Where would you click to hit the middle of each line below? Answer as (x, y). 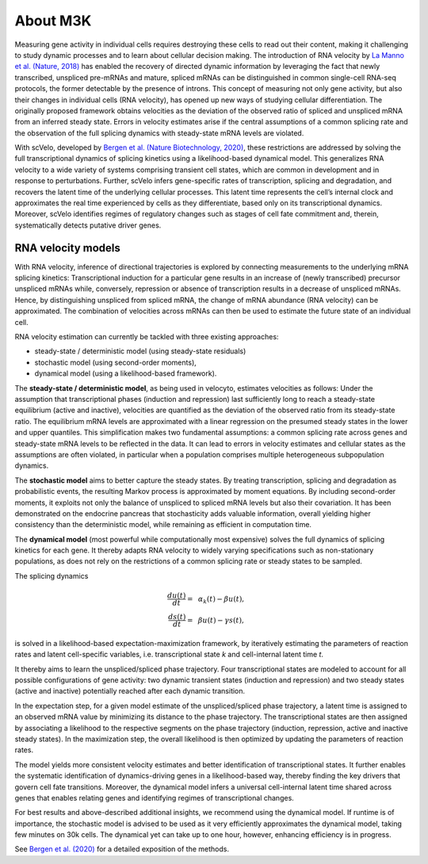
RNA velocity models (67, 248)
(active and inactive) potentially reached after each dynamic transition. (130, 691)
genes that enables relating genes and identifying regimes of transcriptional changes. (155, 797)
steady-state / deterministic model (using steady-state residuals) (140, 351)
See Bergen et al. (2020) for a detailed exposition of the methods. (122, 849)
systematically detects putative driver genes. (88, 225)
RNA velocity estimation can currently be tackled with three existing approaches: (147, 337)
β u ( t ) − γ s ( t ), (221, 620)
